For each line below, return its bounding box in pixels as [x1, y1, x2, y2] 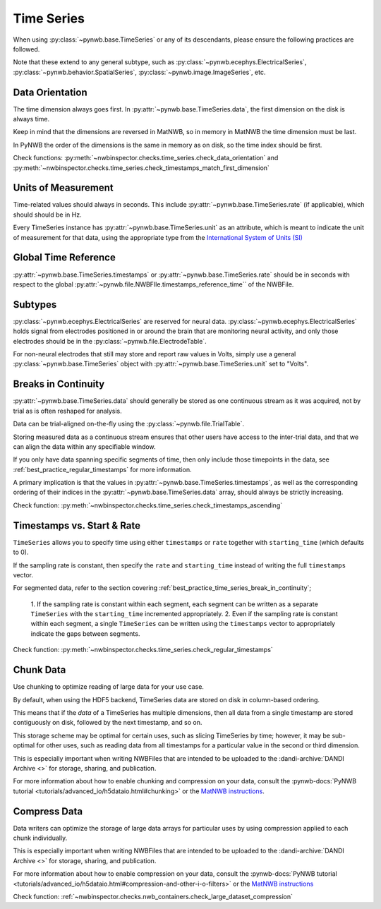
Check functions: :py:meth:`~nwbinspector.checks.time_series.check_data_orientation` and [13, 154, 279, 162]
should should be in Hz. [13, 210, 82, 219]
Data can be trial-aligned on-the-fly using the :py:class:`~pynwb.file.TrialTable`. [13, 420, 245, 428]
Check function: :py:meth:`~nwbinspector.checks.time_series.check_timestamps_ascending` [13, 501, 282, 510]
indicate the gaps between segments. [30, 629, 140, 638]
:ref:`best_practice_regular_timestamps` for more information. [13, 465, 192, 474]
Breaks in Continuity [13, 378, 105, 390]
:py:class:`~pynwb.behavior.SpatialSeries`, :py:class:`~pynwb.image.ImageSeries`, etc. [13, 68, 266, 76]
